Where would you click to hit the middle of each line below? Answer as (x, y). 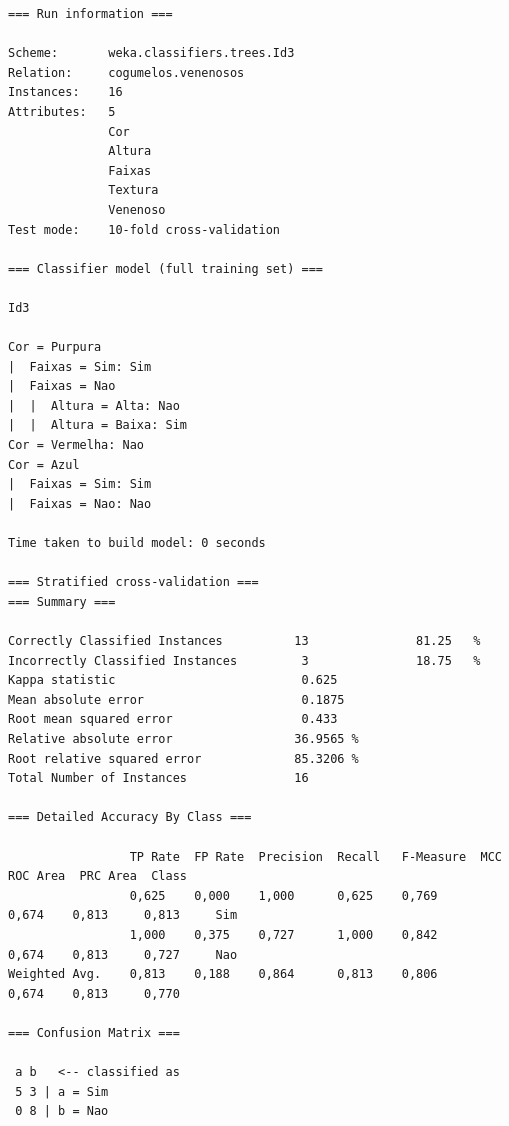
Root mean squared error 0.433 (173, 719)
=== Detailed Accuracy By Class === (130, 817)
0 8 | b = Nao (62, 1111)
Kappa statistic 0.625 (173, 680)
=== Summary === (62, 601)
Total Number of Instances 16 (158, 778)
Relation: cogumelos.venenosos (126, 72)
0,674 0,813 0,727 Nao (123, 954)
